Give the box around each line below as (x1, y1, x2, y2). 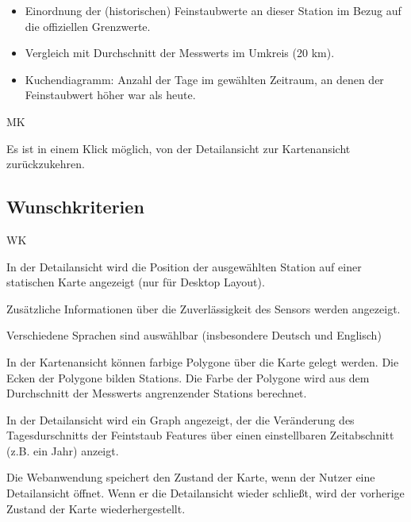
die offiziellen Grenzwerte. (25, 17, 151, 34)
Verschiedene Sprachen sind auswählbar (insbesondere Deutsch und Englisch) (6, 327, 382, 344)
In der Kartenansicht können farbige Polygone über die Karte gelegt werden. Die (6, 353, 399, 370)
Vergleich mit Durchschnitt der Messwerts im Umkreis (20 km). (25, 44, 335, 61)
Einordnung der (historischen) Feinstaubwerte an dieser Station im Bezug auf (25, 2, 401, 18)
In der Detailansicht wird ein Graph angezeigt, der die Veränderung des (6, 411, 355, 428)
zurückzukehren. (6, 155, 85, 172)
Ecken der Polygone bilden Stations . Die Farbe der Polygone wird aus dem (6, 369, 370, 386)
